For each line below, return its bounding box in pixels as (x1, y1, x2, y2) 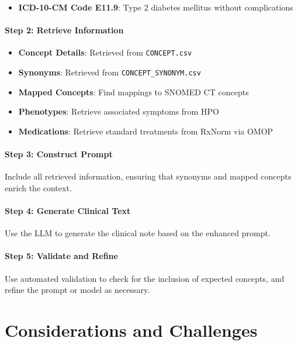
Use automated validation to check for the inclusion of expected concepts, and (5, 272, 285, 284)
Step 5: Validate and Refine (5, 250, 118, 262)
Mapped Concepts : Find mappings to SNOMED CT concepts (18, 85, 249, 98)
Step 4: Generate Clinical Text (5, 205, 131, 217)
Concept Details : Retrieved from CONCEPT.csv (18, 46, 192, 58)
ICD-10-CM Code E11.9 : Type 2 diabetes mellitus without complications (18, 1, 293, 13)
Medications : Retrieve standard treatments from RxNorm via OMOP (18, 125, 273, 137)
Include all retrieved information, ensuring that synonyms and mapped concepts (5, 170, 292, 182)
